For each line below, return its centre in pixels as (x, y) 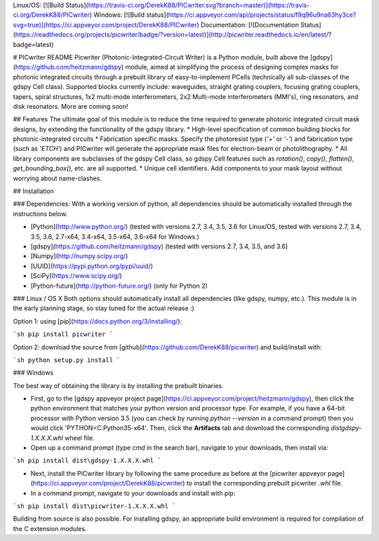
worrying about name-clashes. (57, 178)
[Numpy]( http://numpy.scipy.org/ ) (79, 256)
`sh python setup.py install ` (67, 360)
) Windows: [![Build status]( (129, 15)
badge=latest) (33, 44)
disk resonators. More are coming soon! (71, 106)
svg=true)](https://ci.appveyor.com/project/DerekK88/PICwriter (105, 25)
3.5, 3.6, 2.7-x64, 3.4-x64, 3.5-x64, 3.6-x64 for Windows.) (115, 236)
